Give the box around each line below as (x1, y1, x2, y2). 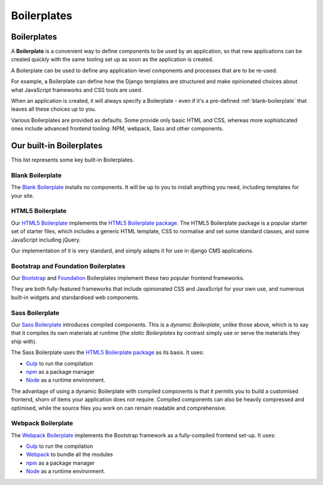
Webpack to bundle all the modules (26, 451, 113, 458)
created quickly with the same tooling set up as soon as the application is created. (11, 56, 214, 63)
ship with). (11, 338, 37, 345)
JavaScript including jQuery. (11, 236, 81, 243)
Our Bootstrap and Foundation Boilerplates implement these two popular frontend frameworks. (11, 274, 245, 282)
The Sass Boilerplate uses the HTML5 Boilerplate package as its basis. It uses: (11, 349, 205, 356)
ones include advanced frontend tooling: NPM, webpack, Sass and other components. (11, 125, 224, 132)
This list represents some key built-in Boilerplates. (11, 156, 135, 164)
